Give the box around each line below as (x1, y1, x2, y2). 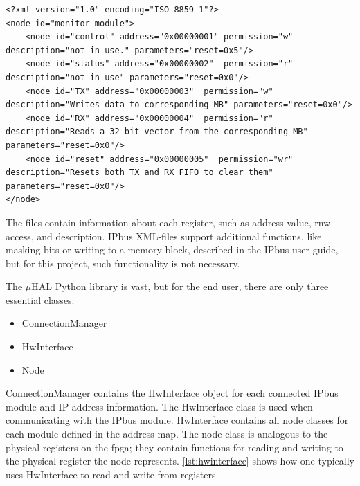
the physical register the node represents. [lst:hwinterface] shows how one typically (6, 453, 354, 468)
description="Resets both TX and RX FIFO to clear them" (6, 168, 273, 178)
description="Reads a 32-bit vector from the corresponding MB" (6, 127, 308, 137)
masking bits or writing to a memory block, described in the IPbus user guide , (6, 242, 339, 257)
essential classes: (6, 292, 75, 307)
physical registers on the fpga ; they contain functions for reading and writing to (6, 440, 343, 454)
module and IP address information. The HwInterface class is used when (6, 399, 313, 413)
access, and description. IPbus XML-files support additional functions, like (6, 228, 322, 243)
